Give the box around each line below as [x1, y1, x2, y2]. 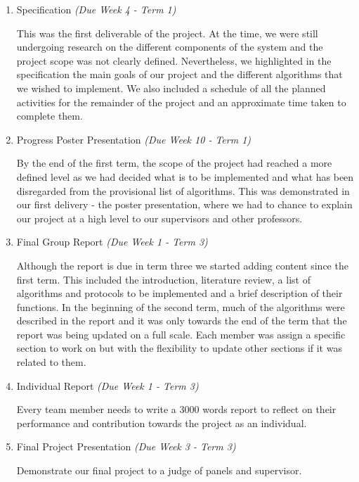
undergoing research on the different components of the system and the [16, 39, 323, 54]
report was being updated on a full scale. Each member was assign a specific [16, 326, 346, 341]
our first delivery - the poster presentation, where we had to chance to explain [16, 197, 353, 212]
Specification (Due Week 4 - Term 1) [16, 2, 176, 16]
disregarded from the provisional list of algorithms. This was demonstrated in [16, 183, 350, 198]
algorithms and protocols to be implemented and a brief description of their [16, 286, 343, 300]
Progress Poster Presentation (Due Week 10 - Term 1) [16, 132, 252, 146]
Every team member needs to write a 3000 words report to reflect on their [16, 402, 337, 417]
